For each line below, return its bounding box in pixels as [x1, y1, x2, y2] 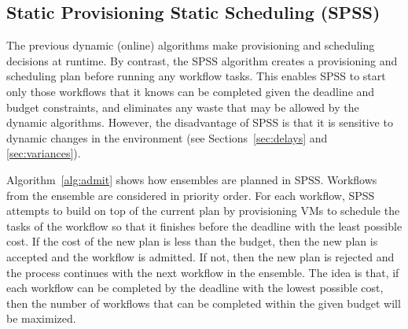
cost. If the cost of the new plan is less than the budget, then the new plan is [6, 233, 378, 250]
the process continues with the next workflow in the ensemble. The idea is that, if [6, 264, 399, 280]
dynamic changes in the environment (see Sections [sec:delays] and [6, 129, 328, 146]
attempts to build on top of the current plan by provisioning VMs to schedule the [6, 202, 400, 219]
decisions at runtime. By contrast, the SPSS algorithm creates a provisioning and [6, 52, 398, 68]
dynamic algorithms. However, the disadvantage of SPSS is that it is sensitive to [6, 114, 393, 131]
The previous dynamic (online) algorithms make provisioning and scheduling [6, 37, 375, 54]
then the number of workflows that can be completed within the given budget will [6, 294, 401, 311]
